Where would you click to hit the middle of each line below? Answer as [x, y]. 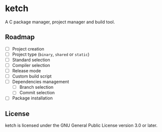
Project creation [28, 49]
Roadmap [20, 37]
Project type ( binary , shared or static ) [51, 54]
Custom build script [32, 76]
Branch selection [36, 87]
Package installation [32, 98]
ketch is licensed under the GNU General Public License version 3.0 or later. [81, 125]
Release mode [27, 71]
